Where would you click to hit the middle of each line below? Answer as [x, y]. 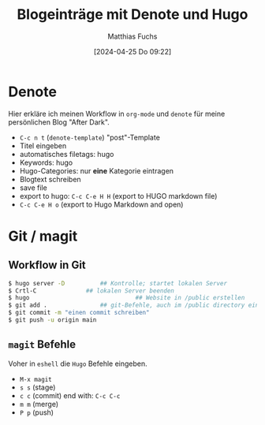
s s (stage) [37, 387]
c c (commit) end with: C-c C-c [70, 395]
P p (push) [36, 412]
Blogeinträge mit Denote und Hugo [132, 15]
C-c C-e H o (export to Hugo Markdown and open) [101, 204]
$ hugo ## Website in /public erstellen [127, 298]
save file [33, 188]
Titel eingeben [43, 145]
